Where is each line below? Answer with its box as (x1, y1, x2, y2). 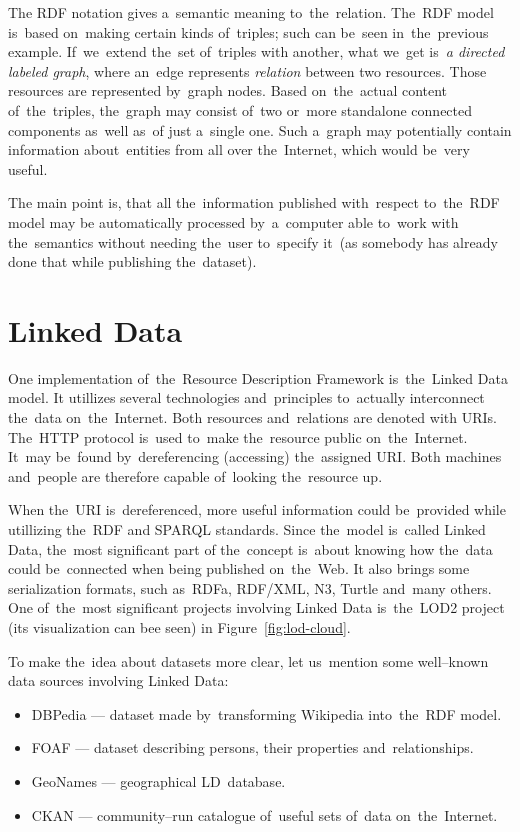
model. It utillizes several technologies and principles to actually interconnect (8, 387, 485, 408)
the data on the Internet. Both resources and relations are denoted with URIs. (8, 407, 497, 428)
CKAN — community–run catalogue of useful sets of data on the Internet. (31, 804, 498, 825)
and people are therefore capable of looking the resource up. (8, 465, 383, 486)
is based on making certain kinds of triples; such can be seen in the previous (8, 21, 489, 42)
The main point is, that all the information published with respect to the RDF (8, 192, 500, 213)
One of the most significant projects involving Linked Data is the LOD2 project (8, 597, 505, 618)
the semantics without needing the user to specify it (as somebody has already (8, 231, 498, 252)
